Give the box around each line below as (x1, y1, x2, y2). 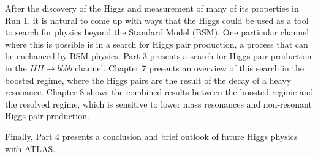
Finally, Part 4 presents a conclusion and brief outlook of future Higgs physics (5, 130, 298, 142)
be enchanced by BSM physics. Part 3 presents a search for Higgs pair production (5, 49, 312, 62)
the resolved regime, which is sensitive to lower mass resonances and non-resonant (5, 97, 312, 110)
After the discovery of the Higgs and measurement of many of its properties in (5, 2, 299, 14)
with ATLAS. (5, 142, 56, 155)
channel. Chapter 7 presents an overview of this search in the (75, 61, 304, 74)
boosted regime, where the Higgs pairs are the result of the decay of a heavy (5, 73, 292, 86)
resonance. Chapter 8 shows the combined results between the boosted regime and (5, 86, 314, 98)
